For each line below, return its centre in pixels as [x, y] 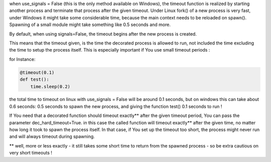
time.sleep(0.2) [50, 86]
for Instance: [22, 59]
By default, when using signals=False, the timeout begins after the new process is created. [103, 34]
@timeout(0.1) [37, 72]
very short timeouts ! [31, 153]
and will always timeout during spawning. [52, 136]
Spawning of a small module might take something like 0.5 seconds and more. [90, 24]
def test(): [35, 79]
